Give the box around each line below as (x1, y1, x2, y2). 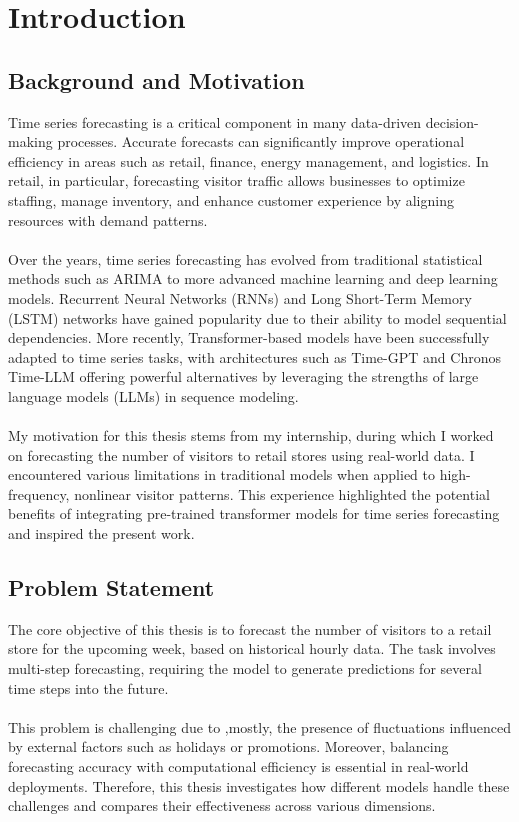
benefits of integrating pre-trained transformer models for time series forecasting (8, 503, 500, 524)
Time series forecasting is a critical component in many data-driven (8, 111, 422, 132)
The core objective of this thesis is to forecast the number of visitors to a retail (8, 618, 492, 639)
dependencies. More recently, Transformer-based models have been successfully (8, 327, 490, 348)
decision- (425, 111, 479, 132)
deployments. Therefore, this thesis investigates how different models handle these (8, 775, 510, 796)
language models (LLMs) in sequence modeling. (8, 385, 299, 406)
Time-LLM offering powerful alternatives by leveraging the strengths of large (8, 366, 479, 387)
